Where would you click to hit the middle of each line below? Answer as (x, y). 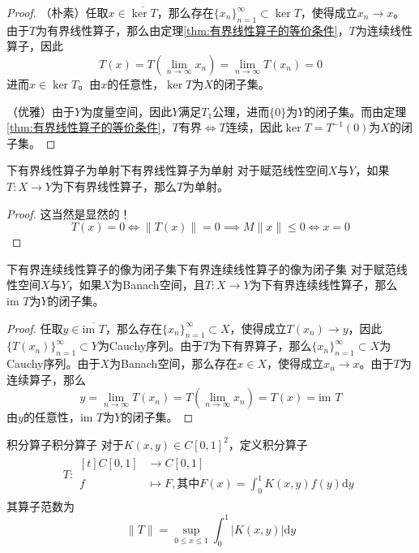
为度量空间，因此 (127, 111)
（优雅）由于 (41, 111)
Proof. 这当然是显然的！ (69, 213)
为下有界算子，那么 (261, 346)
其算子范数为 (41, 505)
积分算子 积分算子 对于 (65, 444)
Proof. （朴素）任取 (58, 12)
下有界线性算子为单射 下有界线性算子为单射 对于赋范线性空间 (167, 170)
